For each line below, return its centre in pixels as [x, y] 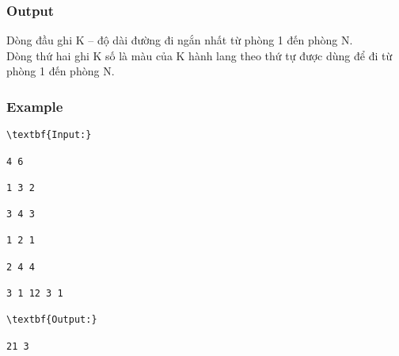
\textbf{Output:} [52, 320]
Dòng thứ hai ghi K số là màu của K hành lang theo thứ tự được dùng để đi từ [199, 55]
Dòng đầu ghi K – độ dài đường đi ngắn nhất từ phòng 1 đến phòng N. [180, 40]
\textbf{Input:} [49, 135]
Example [35, 106]
